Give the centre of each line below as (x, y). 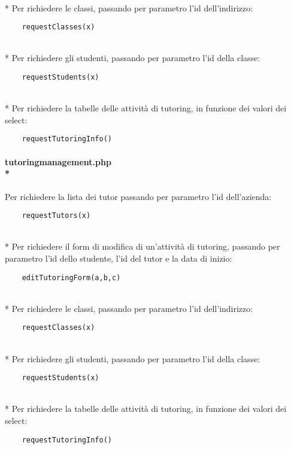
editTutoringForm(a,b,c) (71, 277)
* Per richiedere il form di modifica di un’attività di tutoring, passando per (143, 246)
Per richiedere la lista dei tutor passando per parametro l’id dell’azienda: (138, 196)
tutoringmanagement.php (58, 161)
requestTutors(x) (56, 216)
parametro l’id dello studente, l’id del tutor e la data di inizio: (119, 258)
